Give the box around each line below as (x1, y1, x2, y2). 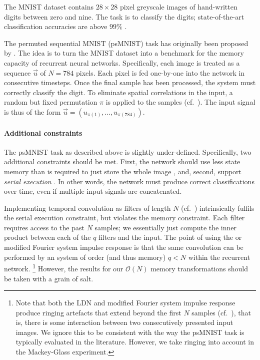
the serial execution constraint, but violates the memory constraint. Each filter (4, 212, 245, 223)
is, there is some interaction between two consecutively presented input (15, 317, 233, 327)
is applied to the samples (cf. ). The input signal (105, 97, 255, 107)
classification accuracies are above (4, 21, 107, 32)
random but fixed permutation (4, 97, 97, 107)
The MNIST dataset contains (4, 2, 94, 12)
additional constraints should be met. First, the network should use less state (4, 156, 240, 167)
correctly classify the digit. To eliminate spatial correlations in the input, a (4, 87, 233, 97)
